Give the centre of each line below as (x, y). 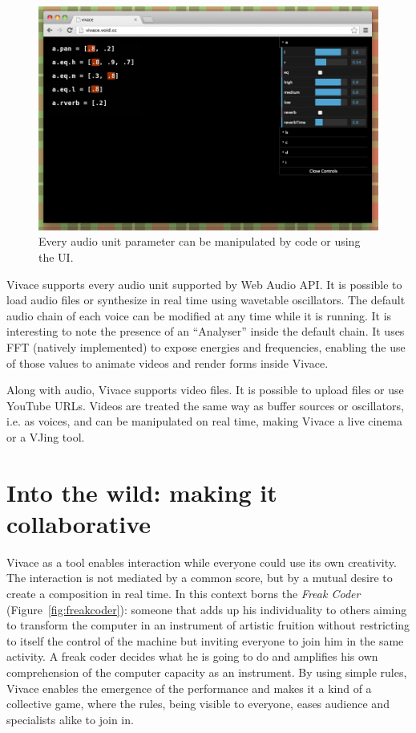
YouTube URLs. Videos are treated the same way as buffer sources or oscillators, (205, 405)
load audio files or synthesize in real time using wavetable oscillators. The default (206, 300)
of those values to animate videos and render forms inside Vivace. (168, 362)
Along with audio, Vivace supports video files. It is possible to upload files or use (205, 390)
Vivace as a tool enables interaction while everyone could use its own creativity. (202, 562)
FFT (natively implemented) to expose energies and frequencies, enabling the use (206, 346)
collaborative (79, 523)
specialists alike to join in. (70, 719)
